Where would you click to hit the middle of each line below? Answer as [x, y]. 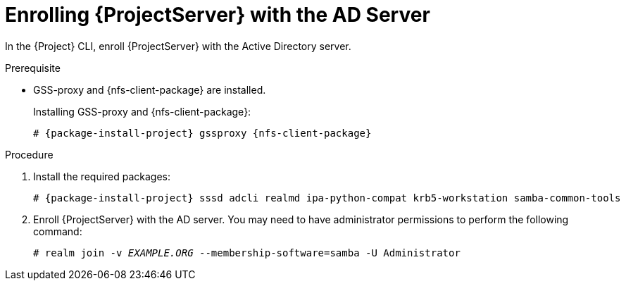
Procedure [29, 154]
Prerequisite [33, 68]
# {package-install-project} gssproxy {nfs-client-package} [202, 133]
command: [58, 231]
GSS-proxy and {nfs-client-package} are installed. [150, 89]
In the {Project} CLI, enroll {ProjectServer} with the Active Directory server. [178, 46]
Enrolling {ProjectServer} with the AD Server [218, 15]
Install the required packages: [102, 176]
